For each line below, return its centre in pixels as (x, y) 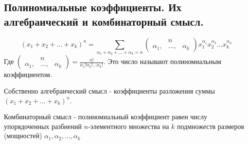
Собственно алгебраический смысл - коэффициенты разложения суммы (109, 90)
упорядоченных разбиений (43, 126)
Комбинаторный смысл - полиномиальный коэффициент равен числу (106, 117)
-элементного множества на (129, 126)
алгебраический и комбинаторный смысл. (104, 21)
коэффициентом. (28, 74)
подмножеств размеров (211, 126)
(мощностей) (23, 136)
